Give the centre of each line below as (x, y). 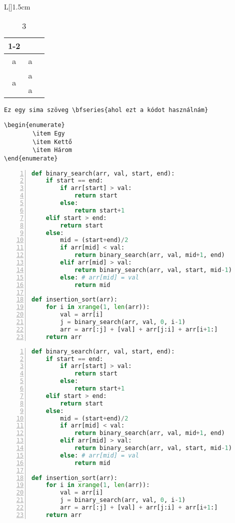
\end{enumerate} (31, 158)
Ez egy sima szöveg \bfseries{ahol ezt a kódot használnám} (106, 110)
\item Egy (49, 133)
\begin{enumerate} (34, 125)
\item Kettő (52, 142)
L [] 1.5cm (17, 6)
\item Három (52, 150)
